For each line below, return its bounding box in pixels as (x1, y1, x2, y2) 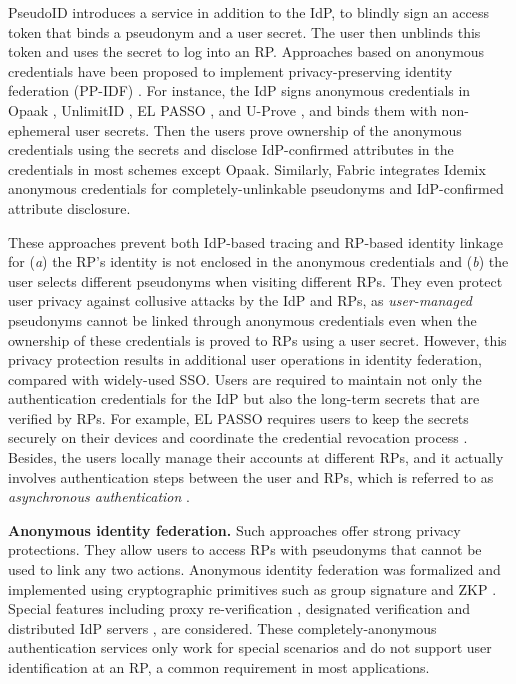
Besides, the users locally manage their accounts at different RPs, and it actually (8, 447, 504, 468)
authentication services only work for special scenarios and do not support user (8, 637, 492, 658)
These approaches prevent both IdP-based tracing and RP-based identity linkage (8, 231, 503, 252)
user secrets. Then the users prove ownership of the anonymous (74, 119, 462, 140)
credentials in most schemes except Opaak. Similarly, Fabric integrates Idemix (8, 158, 486, 179)
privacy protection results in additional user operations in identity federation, (8, 349, 482, 370)
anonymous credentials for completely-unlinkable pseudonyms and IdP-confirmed (8, 178, 504, 199)
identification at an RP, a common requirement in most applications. (8, 657, 430, 677)
